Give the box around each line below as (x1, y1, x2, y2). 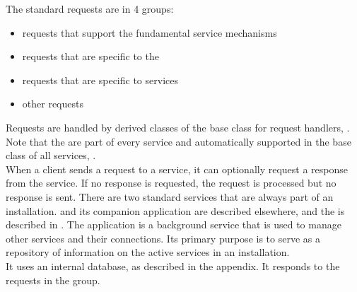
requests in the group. (6, 272, 100, 287)
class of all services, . (6, 148, 96, 163)
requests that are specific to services (22, 72, 178, 87)
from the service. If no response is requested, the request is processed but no (6, 175, 336, 190)
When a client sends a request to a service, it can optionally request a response (6, 161, 349, 176)
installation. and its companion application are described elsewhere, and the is (6, 203, 345, 218)
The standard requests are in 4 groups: (6, 1, 174, 16)
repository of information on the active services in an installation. (6, 245, 290, 259)
